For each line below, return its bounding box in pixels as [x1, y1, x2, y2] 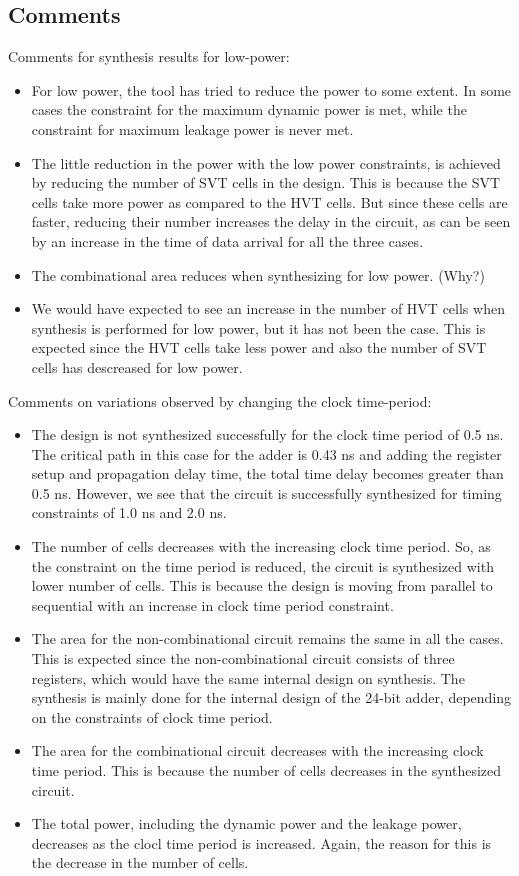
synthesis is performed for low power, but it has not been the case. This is [31, 317, 486, 338]
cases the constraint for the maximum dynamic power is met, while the [31, 99, 467, 120]
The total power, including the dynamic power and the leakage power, [31, 813, 462, 834]
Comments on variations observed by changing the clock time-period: [8, 390, 432, 411]
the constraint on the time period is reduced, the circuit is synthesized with [31, 555, 494, 576]
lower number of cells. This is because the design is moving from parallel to [31, 575, 493, 596]
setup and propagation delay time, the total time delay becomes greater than [31, 463, 504, 484]
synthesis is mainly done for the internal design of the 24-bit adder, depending [31, 687, 512, 708]
